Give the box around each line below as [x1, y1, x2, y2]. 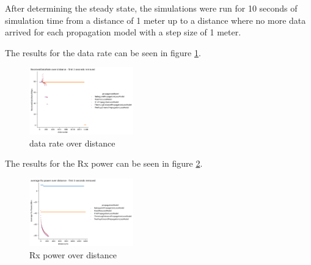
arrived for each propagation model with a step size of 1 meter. [5, 26, 241, 38]
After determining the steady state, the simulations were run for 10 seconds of [5, 2, 298, 14]
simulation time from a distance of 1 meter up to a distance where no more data [5, 13, 306, 26]
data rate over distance [29, 136, 115, 149]
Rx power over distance [29, 248, 117, 261]
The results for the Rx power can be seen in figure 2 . [5, 157, 203, 170]
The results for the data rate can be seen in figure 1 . [5, 46, 201, 59]
